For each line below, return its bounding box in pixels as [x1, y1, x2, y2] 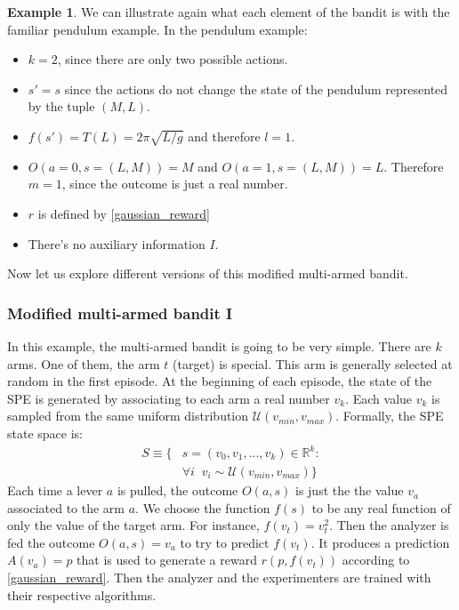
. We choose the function [135, 498, 270, 517]
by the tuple [28, 97, 95, 116]
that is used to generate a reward [76, 550, 257, 569]
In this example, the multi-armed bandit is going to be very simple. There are [7, 336, 431, 355]
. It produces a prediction [310, 533, 450, 551]
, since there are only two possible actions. [57, 50, 288, 68]
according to [342, 550, 410, 569]
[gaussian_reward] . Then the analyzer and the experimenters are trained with [7, 568, 431, 587]
